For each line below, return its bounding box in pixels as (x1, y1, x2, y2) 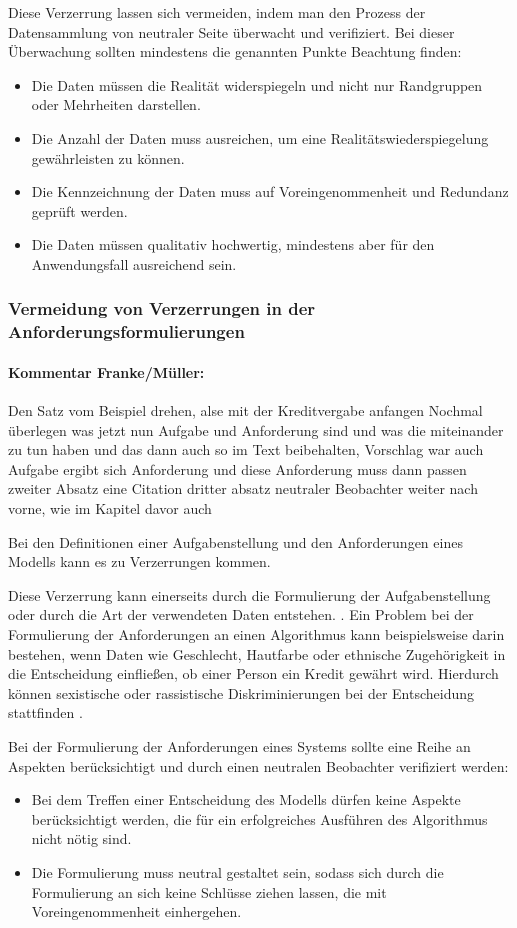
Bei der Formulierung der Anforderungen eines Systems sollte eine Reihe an (8, 736, 471, 756)
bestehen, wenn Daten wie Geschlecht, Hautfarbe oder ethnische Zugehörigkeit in (8, 643, 506, 664)
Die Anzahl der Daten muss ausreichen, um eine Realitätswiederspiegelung (31, 127, 489, 148)
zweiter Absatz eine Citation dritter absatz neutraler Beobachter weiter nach (8, 478, 478, 499)
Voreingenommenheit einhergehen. (31, 901, 242, 922)
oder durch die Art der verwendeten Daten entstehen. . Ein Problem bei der (8, 604, 474, 625)
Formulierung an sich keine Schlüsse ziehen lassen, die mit (31, 881, 387, 902)
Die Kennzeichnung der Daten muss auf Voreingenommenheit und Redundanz (31, 181, 509, 202)
